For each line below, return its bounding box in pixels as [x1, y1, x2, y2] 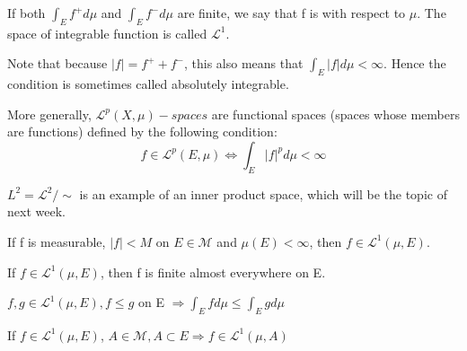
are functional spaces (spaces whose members [211, 104, 460, 123]
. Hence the [383, 54, 446, 73]
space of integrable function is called [7, 23, 207, 42]
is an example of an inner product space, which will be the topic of [79, 184, 447, 203]
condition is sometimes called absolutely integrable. [7, 75, 289, 93]
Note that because [7, 54, 108, 73]
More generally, [7, 104, 92, 123]
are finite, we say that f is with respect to [177, 4, 406, 22]
